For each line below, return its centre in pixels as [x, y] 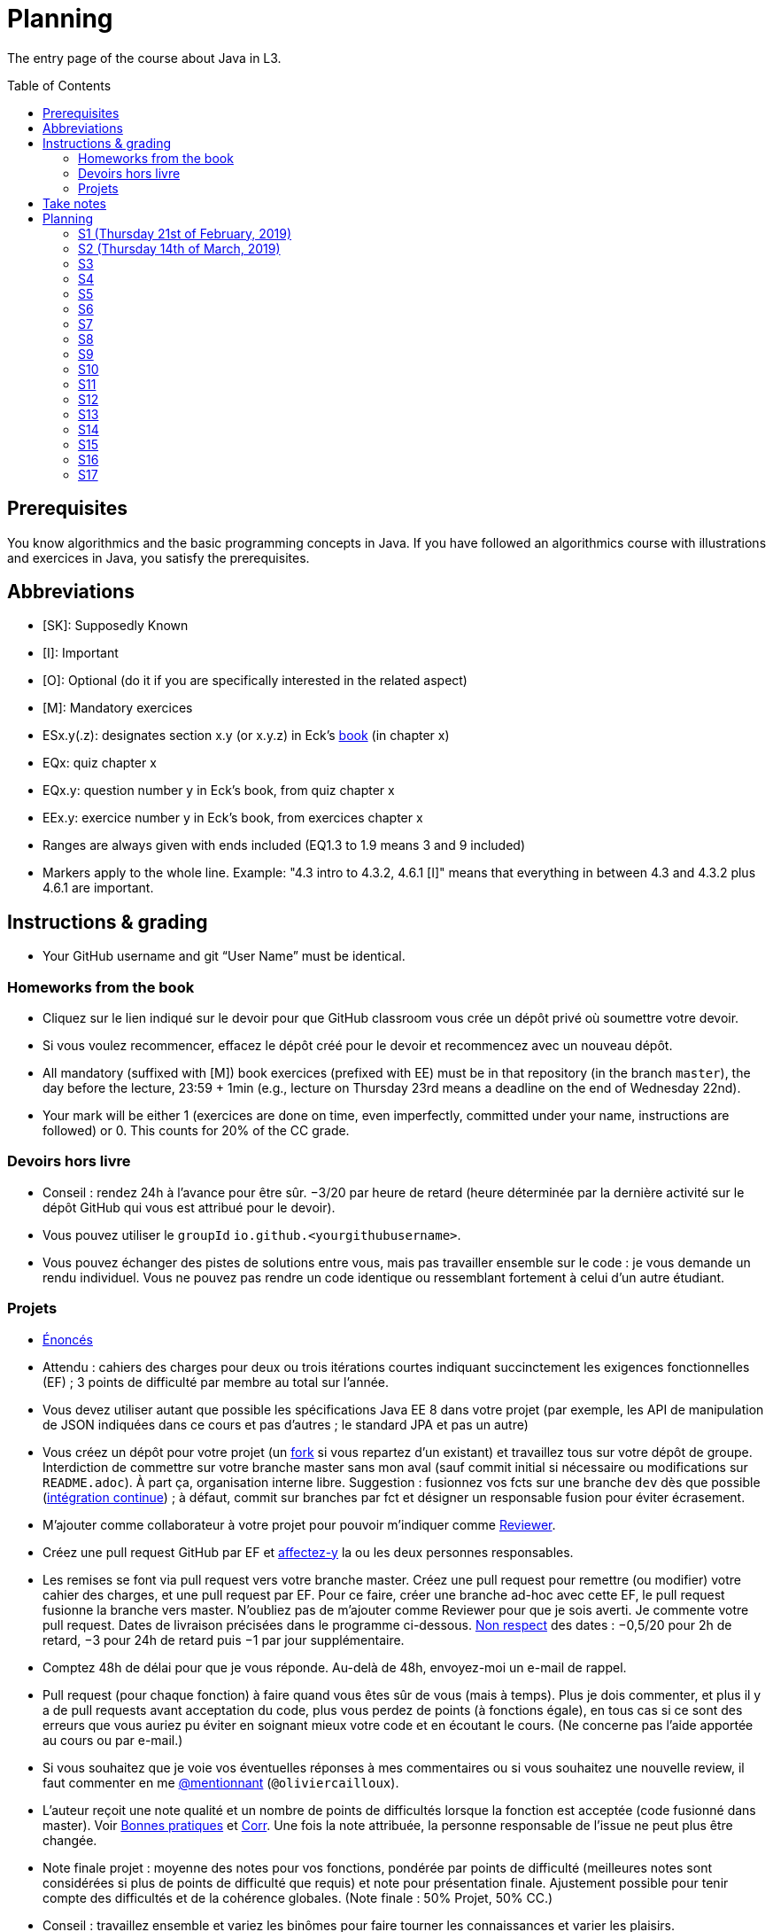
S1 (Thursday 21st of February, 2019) [185, 233]
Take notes [75, 203]
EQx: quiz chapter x [100, 763]
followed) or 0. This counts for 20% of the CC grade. [196, 1131]
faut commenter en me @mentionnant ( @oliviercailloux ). [221, 1782]
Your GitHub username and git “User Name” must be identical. [224, 956]
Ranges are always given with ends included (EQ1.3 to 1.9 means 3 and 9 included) [284, 845]
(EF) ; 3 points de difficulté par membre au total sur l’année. [216, 1382]
